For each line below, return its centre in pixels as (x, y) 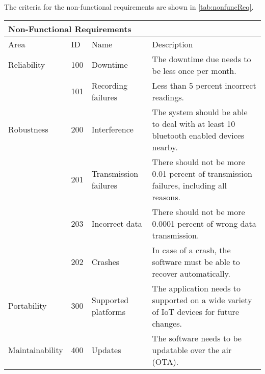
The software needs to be (197, 338)
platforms (108, 311)
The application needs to (196, 288)
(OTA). (165, 361)
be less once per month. (194, 70)
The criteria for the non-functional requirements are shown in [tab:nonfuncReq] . (129, 7)
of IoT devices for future (195, 311)
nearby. (165, 147)
